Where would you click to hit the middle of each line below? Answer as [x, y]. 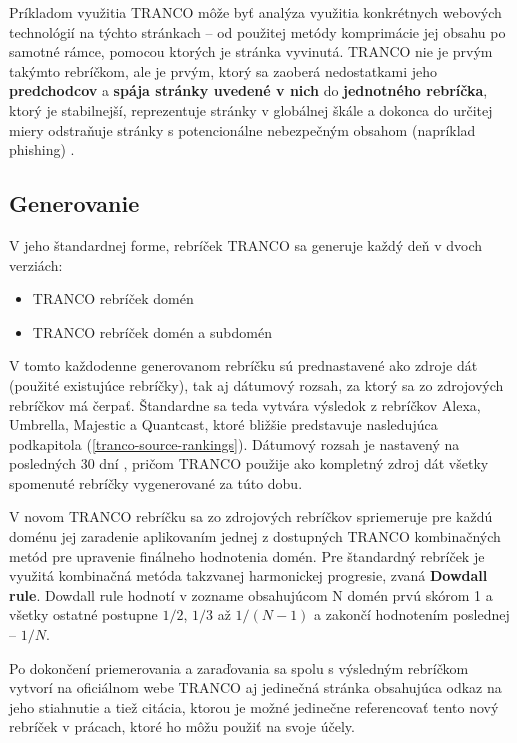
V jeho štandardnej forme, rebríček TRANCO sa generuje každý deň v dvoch [246, 244]
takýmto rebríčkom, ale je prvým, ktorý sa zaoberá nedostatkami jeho [223, 70]
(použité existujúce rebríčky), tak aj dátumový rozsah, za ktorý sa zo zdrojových [256, 384]
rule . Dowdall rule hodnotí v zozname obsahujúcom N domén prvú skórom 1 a [251, 594]
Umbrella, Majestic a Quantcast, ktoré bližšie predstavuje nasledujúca [223, 424]
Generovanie [74, 203]
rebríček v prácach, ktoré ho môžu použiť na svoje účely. [182, 726]
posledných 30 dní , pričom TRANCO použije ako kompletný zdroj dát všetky [249, 463]
